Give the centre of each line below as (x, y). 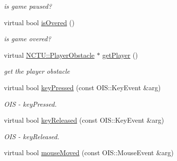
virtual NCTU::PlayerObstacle (49, 55)
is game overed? (27, 39)
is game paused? (28, 6)
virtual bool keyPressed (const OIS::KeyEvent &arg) (82, 87)
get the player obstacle (37, 71)
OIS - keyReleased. (32, 136)
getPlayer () (120, 55)
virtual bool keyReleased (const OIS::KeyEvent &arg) (84, 120)
